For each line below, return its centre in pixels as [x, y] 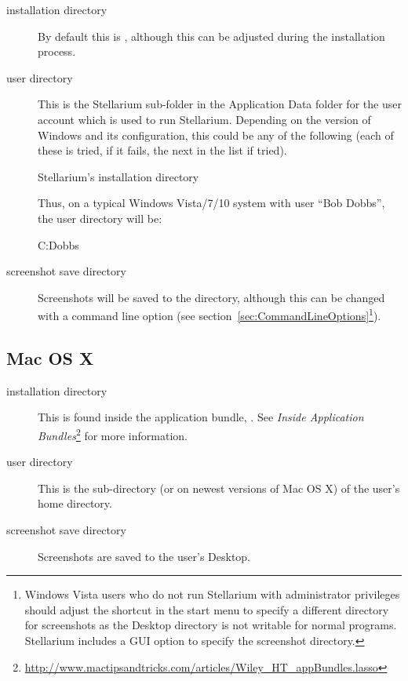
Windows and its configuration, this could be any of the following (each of [216, 135]
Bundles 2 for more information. [113, 434]
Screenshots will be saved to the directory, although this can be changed [211, 297]
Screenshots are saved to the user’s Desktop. [144, 556]
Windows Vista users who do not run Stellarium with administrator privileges [212, 594]
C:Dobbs [58, 244]
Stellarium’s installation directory [118, 176]
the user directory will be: [100, 218]
